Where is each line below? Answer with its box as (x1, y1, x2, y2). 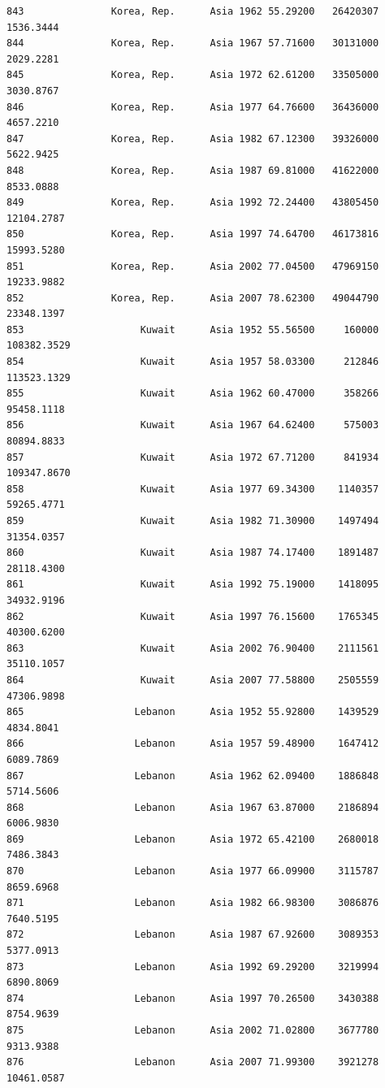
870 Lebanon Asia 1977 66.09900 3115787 (6, 865, 379, 878)
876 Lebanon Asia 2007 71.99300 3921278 (6, 1056, 379, 1068)
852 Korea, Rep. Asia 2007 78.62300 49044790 (6, 292, 379, 304)
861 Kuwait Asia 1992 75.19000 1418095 (6, 579, 379, 591)
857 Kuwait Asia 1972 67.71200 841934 (6, 451, 379, 463)
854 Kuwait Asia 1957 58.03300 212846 (6, 356, 379, 368)
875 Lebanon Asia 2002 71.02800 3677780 (6, 1025, 379, 1036)
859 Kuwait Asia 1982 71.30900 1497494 (6, 515, 379, 527)
